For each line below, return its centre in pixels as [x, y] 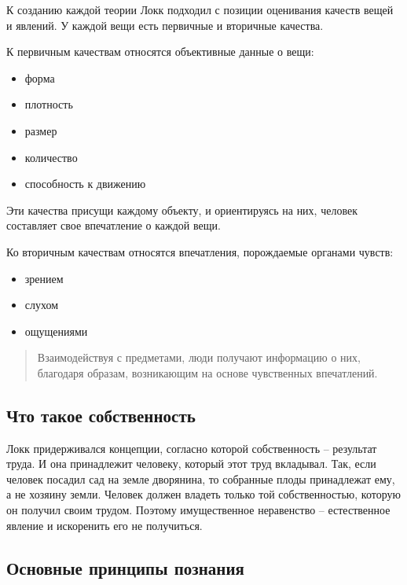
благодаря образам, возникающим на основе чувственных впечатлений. [207, 372]
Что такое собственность [101, 415]
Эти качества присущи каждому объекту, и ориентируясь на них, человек [182, 210]
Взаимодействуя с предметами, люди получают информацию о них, [199, 357]
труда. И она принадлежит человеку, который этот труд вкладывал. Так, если [191, 464]
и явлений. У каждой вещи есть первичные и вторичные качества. [165, 25]
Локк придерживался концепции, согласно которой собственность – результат [192, 448]
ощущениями [56, 331]
